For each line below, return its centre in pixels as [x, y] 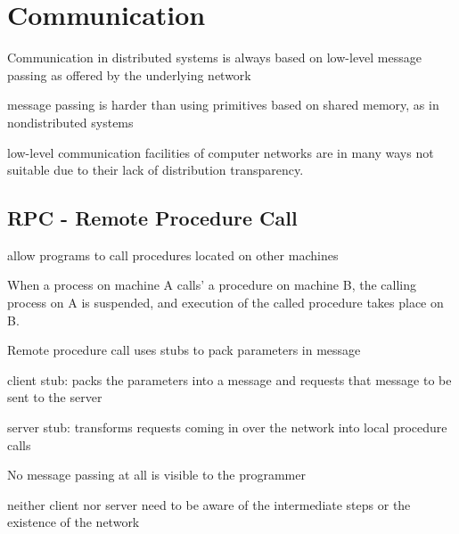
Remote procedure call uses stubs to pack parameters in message [184, 350]
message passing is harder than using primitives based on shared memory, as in [223, 105]
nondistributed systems [70, 122]
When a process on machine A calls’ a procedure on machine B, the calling [212, 285]
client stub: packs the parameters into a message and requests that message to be [229, 379]
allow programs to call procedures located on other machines [173, 255]
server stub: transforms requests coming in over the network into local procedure [227, 427]
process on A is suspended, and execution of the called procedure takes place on [225, 303]
